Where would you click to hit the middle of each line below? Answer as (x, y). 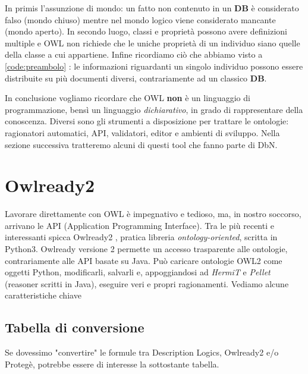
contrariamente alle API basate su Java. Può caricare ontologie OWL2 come (144, 260)
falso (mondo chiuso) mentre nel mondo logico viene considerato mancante (140, 19)
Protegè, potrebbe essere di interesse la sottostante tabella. (112, 364)
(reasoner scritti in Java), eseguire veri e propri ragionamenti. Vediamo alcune (147, 283)
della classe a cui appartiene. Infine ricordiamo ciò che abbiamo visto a (134, 54)
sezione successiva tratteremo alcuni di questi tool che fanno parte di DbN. (141, 144)
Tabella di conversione (75, 327)
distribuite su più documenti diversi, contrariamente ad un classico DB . (136, 78)
